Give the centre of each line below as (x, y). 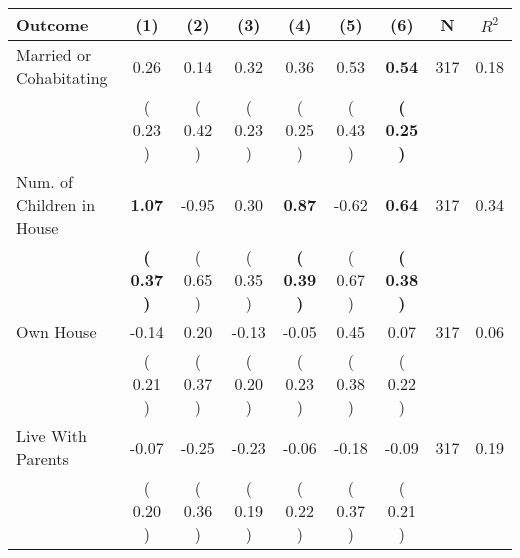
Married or (54, 54)
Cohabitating (62, 77)
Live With (51, 435)
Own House (56, 331)
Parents (42, 458)
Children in (56, 204)
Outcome (52, 24)
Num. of (44, 181)
